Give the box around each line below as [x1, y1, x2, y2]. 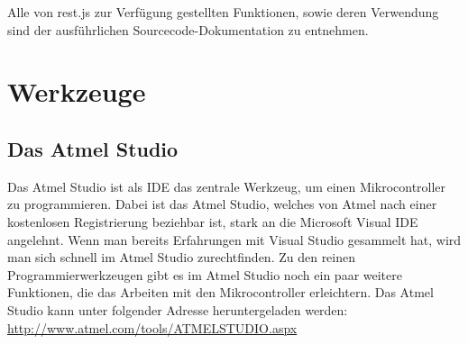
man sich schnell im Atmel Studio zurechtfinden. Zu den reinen [7, 248, 356, 267]
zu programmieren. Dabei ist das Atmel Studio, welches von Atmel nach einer [7, 195, 437, 213]
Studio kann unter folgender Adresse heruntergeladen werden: [7, 300, 348, 319]
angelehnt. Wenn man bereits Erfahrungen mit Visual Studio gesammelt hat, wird [7, 230, 462, 249]
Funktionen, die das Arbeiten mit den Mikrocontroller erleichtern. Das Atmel [7, 283, 434, 302]
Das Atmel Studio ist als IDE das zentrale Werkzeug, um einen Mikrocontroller [7, 177, 446, 195]
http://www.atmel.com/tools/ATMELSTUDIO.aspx [7, 318, 298, 337]
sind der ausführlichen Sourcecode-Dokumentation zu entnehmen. [7, 20, 369, 39]
